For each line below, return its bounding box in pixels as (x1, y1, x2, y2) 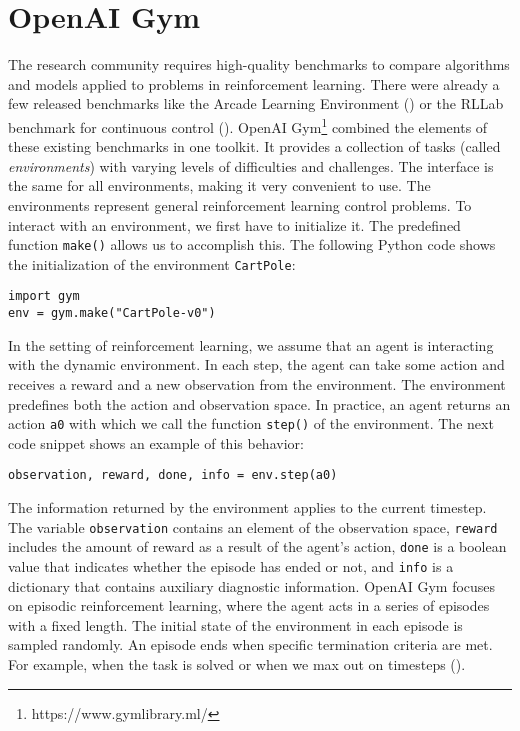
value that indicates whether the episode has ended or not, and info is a (8, 555, 454, 576)
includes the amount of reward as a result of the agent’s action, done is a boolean (8, 536, 507, 557)
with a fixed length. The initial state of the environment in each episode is (8, 614, 463, 635)
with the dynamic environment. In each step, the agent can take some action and (8, 354, 505, 375)
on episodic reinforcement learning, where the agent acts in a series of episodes (8, 595, 490, 616)
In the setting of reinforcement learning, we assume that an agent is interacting (8, 334, 494, 355)
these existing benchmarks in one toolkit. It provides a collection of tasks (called (8, 136, 501, 157)
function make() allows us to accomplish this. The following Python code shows (8, 234, 496, 255)
